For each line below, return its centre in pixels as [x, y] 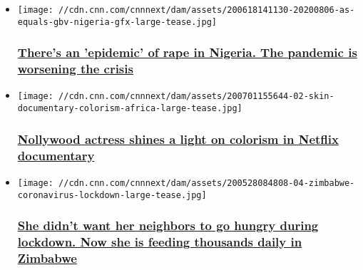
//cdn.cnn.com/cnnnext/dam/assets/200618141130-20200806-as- [207, 10]
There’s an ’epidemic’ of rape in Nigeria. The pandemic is [187, 52]
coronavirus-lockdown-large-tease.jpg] [112, 195]
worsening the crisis [75, 69]
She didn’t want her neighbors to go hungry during [168, 225]
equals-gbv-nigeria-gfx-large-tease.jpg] [117, 22]
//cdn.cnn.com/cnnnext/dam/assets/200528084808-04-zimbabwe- [207, 183]
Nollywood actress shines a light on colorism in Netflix [178, 139]
